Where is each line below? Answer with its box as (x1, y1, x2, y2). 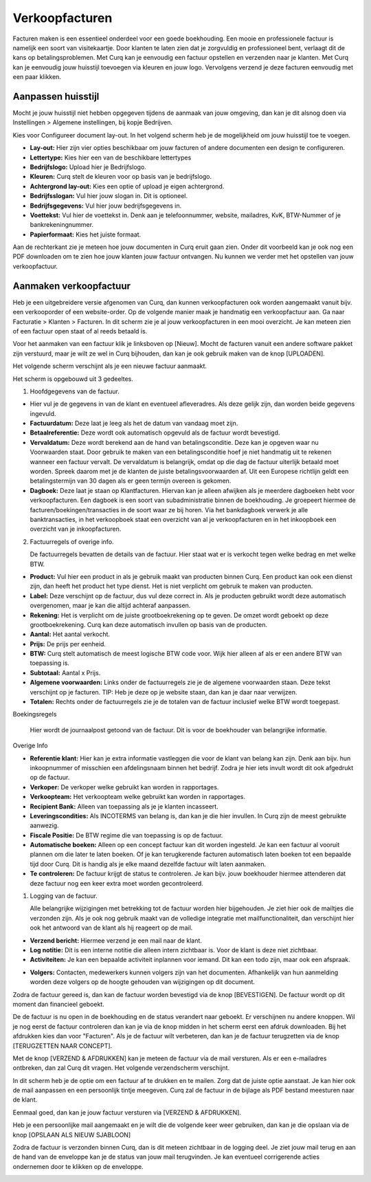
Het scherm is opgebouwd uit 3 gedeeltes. (12, 375, 134, 383)
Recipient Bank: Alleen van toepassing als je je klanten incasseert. (30, 802, 219, 811)
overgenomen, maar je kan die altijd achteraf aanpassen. (30, 602, 191, 610)
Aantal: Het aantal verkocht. (30, 630, 110, 639)
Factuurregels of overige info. (30, 537, 114, 546)
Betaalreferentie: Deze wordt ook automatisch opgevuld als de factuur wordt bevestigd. (30, 428, 280, 437)
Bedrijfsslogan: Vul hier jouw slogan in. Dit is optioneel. (30, 192, 188, 200)
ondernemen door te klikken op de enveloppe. (12, 1162, 144, 1170)
